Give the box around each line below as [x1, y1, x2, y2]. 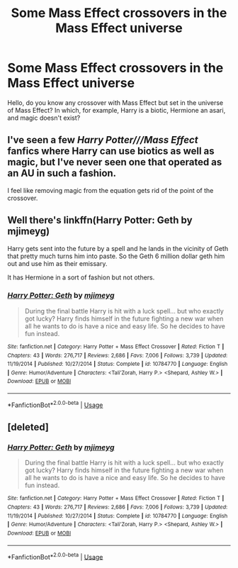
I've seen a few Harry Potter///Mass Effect [7, 134, 198, 146]
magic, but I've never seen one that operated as [7, 156, 222, 168]
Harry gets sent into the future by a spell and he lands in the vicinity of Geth [7, 244, 229, 252]
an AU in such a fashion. [7, 167, 117, 179]
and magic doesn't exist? [7, 113, 81, 122]
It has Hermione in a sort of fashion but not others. [7, 273, 155, 282]
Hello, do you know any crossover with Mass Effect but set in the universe [7, 98, 224, 107]
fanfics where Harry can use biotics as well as [7, 145, 215, 157]
